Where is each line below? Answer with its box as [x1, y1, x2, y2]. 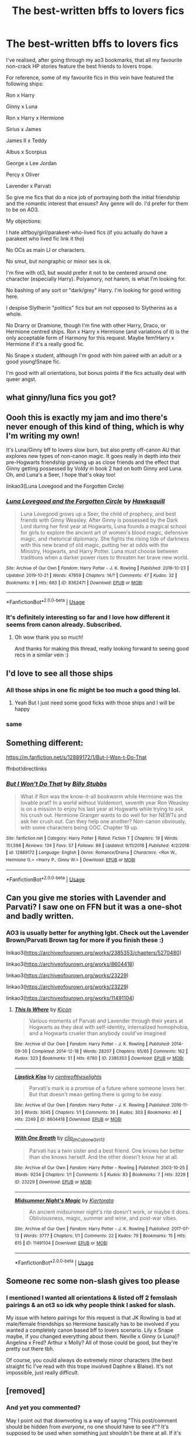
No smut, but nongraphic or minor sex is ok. [6, 258, 112, 265]
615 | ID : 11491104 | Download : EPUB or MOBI [14, 1240, 108, 1246]
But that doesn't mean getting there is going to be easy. [29, 1091, 163, 1098]
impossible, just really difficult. [6, 1369, 79, 1376]
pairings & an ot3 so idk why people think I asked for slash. [6, 1301, 176, 1309]
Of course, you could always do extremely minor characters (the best [6, 1357, 173, 1364]
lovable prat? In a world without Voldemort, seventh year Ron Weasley [20, 799, 189, 806]
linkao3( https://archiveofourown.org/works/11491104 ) [6, 994, 135, 1002]
